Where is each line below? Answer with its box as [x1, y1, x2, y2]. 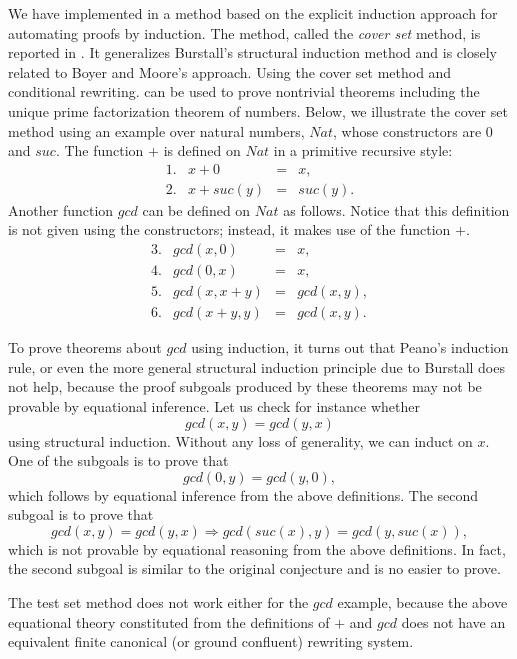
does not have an [401, 611, 506, 632]
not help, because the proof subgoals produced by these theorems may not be [8, 376, 482, 397]
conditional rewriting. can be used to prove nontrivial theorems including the [8, 81, 480, 102]
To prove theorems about [8, 337, 162, 358]
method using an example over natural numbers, [8, 120, 305, 141]
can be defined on [142, 199, 251, 220]
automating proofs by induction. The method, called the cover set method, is [8, 22, 481, 43]
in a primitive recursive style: [273, 140, 453, 161]
